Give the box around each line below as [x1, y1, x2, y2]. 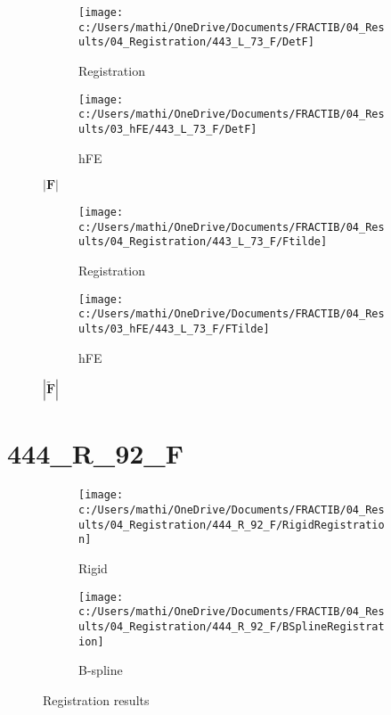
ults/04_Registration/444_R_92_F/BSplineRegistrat [78, 620, 385, 633]
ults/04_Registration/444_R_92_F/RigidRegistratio [78, 518, 385, 531]
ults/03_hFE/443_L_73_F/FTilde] [78, 323, 270, 335]
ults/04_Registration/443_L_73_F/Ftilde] [78, 235, 328, 249]
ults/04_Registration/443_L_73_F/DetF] [78, 36, 314, 49]
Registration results [43, 690, 150, 709]
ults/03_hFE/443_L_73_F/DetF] [78, 122, 257, 136]
